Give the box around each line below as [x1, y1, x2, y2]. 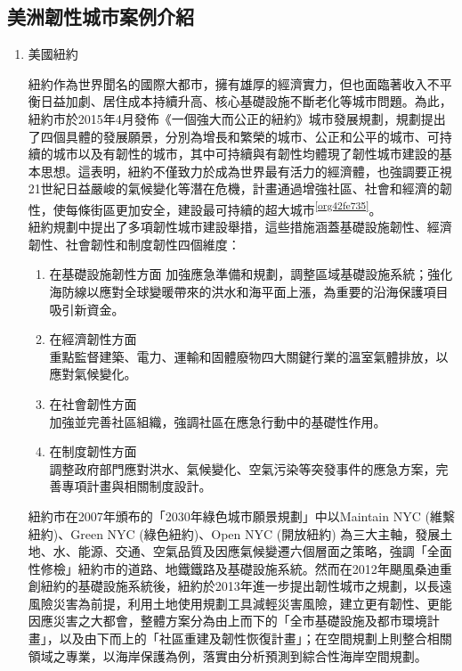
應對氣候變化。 [49, 364, 137, 383]
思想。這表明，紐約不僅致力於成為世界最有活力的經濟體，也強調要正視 [40, 161, 452, 180]
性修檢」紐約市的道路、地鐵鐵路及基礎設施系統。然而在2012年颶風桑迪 [28, 559, 440, 577]
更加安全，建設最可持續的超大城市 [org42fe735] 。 [115, 197, 382, 218]
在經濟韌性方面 [49, 330, 137, 348]
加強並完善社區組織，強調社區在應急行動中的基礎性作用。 [49, 412, 386, 430]
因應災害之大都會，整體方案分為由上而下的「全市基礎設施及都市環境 [28, 611, 427, 630]
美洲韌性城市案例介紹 [7, 3, 194, 30]
